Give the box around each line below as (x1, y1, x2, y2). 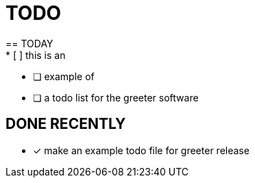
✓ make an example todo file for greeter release (33, 144, 250, 156)
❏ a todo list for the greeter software (33, 91, 199, 103)
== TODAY (5, 37, 53, 49)
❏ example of (33, 70, 95, 82)
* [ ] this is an (5, 49, 66, 61)
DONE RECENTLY (5, 115, 126, 133)
